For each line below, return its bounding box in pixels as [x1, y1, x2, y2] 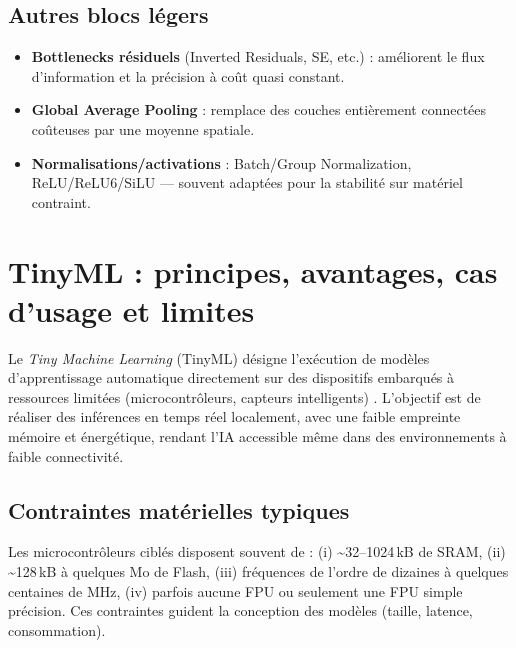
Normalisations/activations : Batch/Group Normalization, [31, 152, 412, 173]
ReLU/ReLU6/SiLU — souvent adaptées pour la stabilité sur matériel [31, 172, 463, 193]
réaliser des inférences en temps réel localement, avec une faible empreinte [8, 406, 461, 427]
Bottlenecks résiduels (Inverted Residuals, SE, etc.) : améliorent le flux [31, 46, 485, 67]
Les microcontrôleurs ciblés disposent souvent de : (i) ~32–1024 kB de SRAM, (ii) [8, 541, 506, 562]
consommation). [8, 619, 106, 640]
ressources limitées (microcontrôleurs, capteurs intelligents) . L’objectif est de [8, 386, 481, 407]
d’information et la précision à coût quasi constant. [31, 65, 345, 86]
